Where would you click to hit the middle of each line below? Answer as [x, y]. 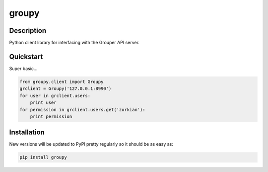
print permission [51, 116]
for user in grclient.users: [55, 95]
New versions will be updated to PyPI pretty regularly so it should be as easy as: [91, 144]
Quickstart [26, 56]
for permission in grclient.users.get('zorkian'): [83, 110]
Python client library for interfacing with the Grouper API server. [74, 43]
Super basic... [23, 68]
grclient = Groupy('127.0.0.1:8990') [66, 89]
